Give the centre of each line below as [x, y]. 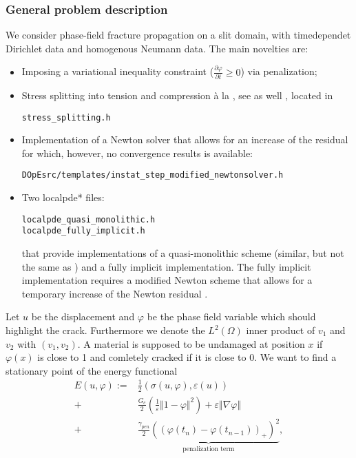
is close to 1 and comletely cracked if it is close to [142, 357]
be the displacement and [83, 316]
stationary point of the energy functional [92, 370]
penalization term [209, 449]
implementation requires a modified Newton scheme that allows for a [167, 280]
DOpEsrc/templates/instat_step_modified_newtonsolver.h [153, 175]
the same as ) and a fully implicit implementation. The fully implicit [166, 266]
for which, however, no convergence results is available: [137, 153]
